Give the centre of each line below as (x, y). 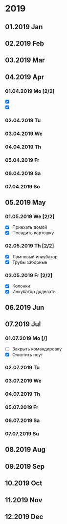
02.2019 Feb (24, 43)
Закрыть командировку (37, 349)
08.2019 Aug (25, 450)
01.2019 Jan (24, 27)
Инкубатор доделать (34, 292)
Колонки (21, 286)
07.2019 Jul (23, 324)
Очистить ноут (27, 354)
